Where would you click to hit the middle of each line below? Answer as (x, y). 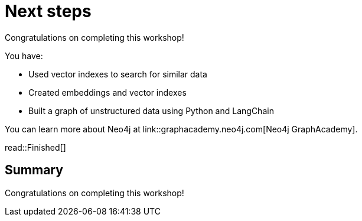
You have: (24, 56)
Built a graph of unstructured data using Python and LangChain (151, 110)
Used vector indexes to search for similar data (118, 74)
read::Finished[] (35, 147)
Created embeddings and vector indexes (107, 92)
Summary (34, 170)
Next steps (48, 11)
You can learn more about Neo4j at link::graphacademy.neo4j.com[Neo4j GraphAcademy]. (181, 129)
